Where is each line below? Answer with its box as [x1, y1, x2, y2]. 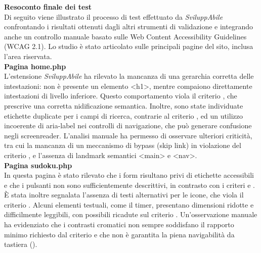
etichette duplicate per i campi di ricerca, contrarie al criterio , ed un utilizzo [4, 110, 243, 121]
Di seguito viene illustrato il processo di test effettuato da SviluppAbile [4, 11, 223, 22]
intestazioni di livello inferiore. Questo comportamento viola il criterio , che [4, 90, 237, 101]
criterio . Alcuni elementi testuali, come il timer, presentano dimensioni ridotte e [4, 199, 254, 210]
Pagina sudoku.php [4, 160, 72, 170]
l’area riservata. [4, 50, 52, 61]
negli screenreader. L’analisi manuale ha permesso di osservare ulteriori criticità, [4, 130, 252, 140]
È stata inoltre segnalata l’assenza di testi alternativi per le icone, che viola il [4, 189, 244, 200]
